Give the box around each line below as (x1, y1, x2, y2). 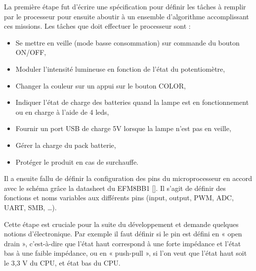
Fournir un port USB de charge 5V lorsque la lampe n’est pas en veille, (15, 123, 231, 134)
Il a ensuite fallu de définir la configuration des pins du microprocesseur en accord (4, 173, 252, 183)
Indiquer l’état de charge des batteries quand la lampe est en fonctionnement (15, 97, 249, 107)
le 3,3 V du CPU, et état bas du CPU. (4, 257, 121, 268)
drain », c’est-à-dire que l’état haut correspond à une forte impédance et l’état (4, 238, 241, 248)
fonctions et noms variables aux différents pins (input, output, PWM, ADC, (4, 192, 234, 203)
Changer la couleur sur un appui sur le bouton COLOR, (15, 80, 186, 90)
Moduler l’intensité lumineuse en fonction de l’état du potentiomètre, (15, 63, 225, 74)
